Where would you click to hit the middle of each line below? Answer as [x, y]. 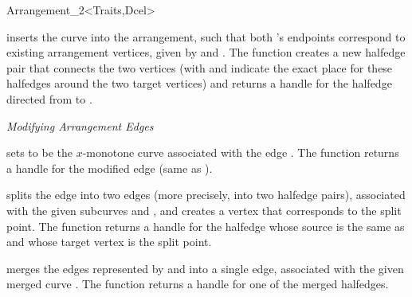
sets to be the [39, 152]
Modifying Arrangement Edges [80, 125]
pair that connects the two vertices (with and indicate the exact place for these [200, 67]
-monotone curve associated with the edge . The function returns [241, 152]
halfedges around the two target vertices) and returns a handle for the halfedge [199, 83]
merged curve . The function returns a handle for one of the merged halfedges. [198, 284]
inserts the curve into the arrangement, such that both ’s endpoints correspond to [206, 36]
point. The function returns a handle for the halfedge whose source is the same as [206, 226]
